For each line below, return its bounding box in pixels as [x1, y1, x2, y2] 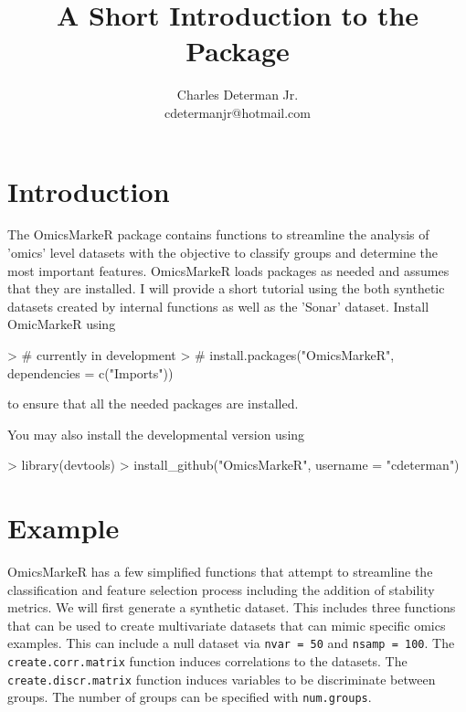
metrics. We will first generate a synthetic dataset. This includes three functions [7, 598, 456, 617]
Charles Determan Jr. [176, 85, 299, 104]
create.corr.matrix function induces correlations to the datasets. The [7, 652, 408, 671]
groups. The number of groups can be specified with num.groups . [7, 687, 372, 707]
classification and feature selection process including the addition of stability [7, 579, 435, 599]
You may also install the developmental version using [7, 424, 305, 443]
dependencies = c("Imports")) [7, 363, 174, 382]
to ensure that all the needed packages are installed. [7, 394, 299, 413]
